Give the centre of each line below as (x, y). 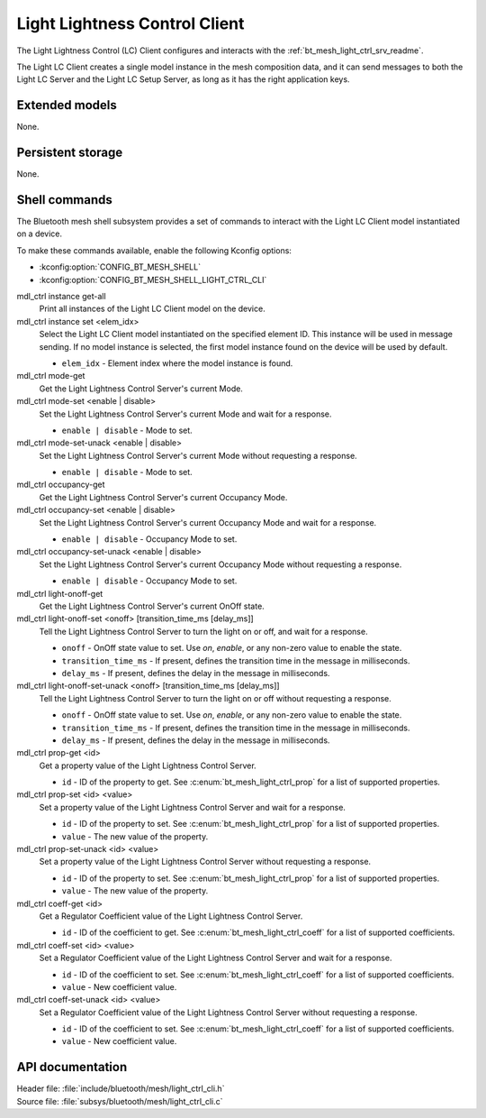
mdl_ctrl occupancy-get (61, 485)
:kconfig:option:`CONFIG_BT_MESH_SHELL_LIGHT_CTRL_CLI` (153, 279)
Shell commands (64, 200)
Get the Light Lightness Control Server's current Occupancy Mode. (163, 497)
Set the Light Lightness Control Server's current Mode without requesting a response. (198, 455)
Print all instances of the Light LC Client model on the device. (152, 309)
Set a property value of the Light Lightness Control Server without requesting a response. (205, 862)
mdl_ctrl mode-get (51, 376)
